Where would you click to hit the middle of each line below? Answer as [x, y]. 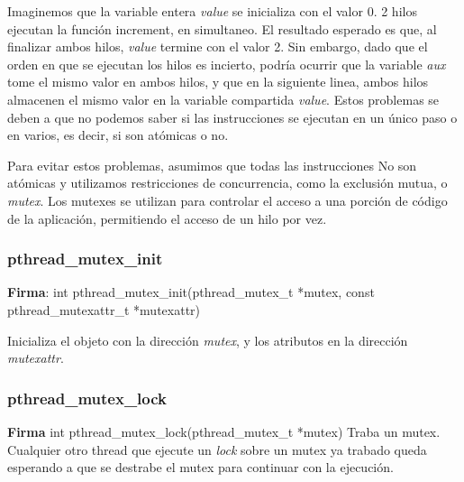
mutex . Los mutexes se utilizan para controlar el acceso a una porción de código [227, 200]
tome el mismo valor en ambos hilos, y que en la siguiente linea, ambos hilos [218, 82]
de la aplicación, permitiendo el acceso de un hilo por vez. [167, 218]
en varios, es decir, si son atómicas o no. [118, 135]
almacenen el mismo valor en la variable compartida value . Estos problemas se [223, 99]
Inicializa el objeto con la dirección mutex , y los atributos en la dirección [208, 340]
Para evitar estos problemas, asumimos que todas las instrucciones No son [212, 165]
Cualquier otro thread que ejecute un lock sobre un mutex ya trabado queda [217, 449]
